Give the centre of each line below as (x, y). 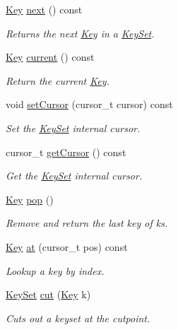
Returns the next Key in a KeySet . (80, 33)
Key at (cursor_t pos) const (67, 246)
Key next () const (44, 9)
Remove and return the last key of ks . (87, 223)
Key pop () (30, 199)
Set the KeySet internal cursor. (73, 128)
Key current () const (50, 57)
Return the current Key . (58, 80)
